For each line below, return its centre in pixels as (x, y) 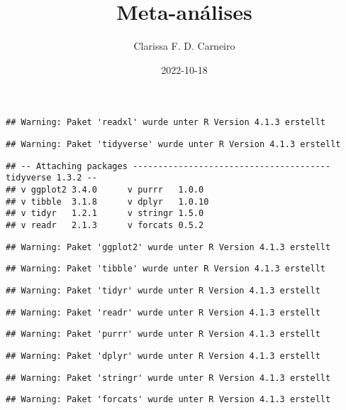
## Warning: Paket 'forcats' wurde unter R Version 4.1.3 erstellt (168, 400)
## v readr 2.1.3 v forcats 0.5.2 (105, 225)
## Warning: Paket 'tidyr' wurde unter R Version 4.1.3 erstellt (163, 290)
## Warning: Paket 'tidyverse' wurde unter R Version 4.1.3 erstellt (173, 144)
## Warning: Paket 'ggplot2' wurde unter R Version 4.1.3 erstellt (168, 247)
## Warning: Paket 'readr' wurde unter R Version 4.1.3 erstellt (163, 312)
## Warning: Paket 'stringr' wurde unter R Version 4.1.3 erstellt (168, 378)
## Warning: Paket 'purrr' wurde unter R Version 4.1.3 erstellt (163, 334)
